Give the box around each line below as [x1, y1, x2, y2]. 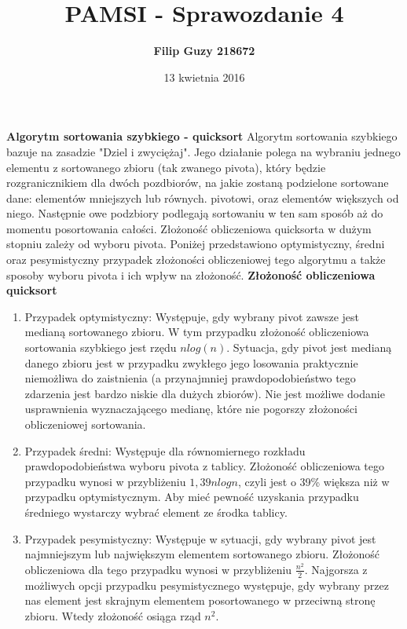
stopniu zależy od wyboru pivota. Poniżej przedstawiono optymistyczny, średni [6, 236, 385, 252]
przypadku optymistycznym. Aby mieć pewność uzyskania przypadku [24, 488, 359, 505]
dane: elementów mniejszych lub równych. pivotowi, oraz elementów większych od [6, 189, 399, 206]
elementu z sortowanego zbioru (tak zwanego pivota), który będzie [6, 159, 326, 175]
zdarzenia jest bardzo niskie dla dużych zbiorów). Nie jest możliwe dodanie [24, 385, 385, 401]
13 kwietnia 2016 [163, 68, 245, 85]
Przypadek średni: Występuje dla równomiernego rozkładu [24, 442, 306, 459]
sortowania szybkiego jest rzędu [24, 339, 177, 356]
